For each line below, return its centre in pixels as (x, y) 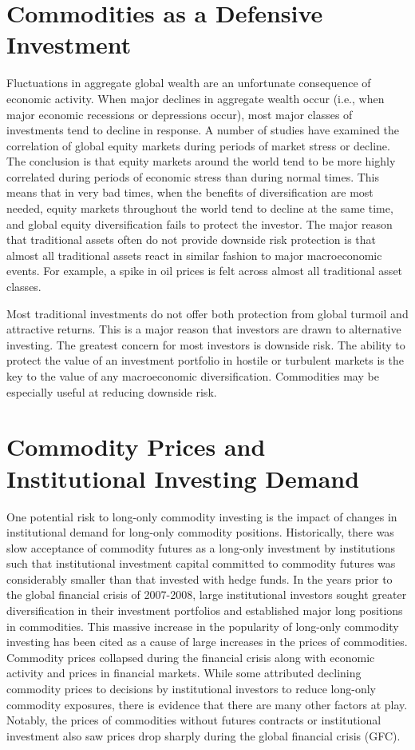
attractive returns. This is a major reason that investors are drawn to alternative (204, 329)
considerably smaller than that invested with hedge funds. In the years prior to (200, 578)
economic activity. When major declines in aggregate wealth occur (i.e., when (196, 98)
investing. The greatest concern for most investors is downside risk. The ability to (206, 344)
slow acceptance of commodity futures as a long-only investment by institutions (201, 547)
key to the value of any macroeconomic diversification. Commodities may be (193, 376)
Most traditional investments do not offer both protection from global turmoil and (207, 313)
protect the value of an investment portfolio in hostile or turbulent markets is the (205, 360)
